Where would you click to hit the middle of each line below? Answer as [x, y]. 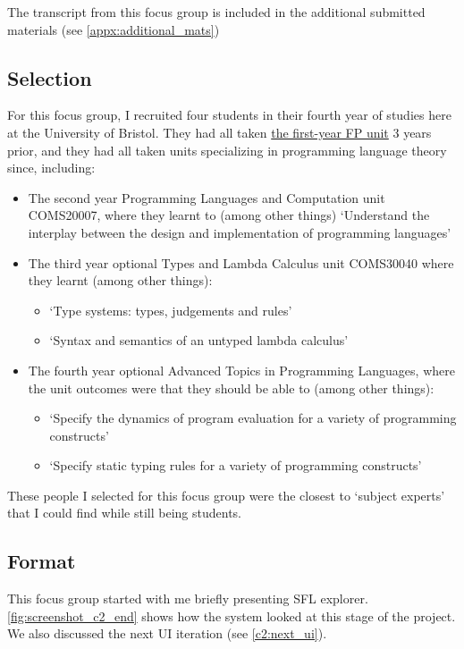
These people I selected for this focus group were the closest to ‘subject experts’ [226, 495]
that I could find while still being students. [124, 513]
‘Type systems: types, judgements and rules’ [171, 310]
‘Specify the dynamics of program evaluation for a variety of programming [253, 418]
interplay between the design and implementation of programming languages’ [240, 232]
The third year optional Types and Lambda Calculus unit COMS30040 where [241, 262]
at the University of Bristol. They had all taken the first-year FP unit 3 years [219, 132]
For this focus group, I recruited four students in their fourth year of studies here [229, 115]
